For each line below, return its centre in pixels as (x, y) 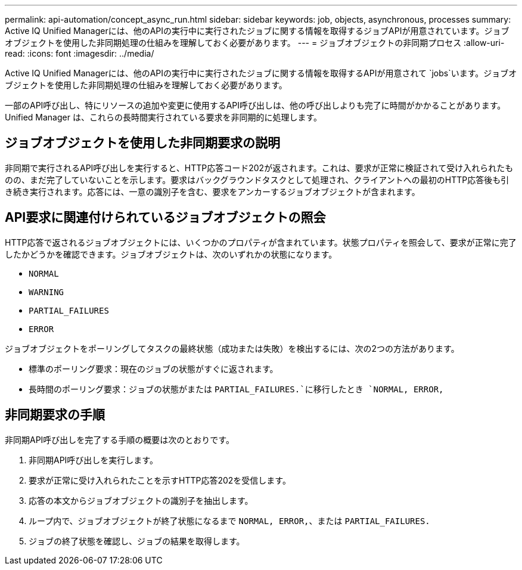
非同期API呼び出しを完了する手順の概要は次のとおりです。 (119, 439)
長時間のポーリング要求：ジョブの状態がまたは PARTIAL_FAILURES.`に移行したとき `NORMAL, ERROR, (236, 389)
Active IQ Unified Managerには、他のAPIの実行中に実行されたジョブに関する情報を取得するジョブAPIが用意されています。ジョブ (257, 31)
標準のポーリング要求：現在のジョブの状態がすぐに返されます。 (153, 368)
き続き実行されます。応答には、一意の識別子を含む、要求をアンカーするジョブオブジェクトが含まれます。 (212, 191)
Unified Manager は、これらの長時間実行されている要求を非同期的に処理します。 (164, 117)
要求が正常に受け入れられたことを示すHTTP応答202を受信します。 (160, 480)
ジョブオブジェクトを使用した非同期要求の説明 (142, 143)
